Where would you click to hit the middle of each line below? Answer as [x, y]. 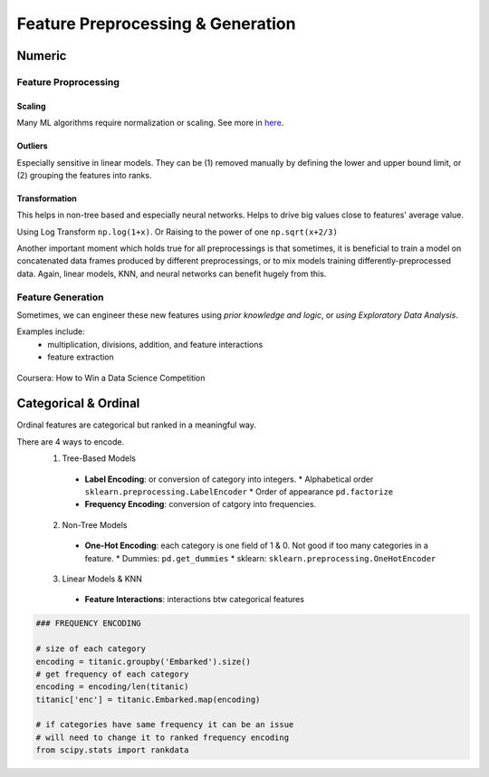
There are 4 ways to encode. [71, 441]
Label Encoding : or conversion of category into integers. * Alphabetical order [229, 479]
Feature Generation [60, 297]
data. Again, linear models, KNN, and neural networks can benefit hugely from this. [172, 273]
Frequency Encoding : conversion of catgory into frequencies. [201, 504]
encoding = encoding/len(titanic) [112, 687]
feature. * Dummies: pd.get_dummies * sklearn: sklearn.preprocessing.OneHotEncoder [260, 558]
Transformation [47, 198]
